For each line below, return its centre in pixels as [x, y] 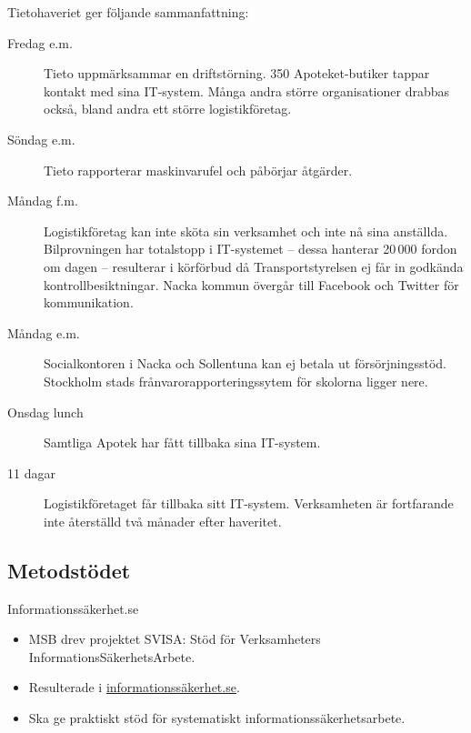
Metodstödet [69, 570]
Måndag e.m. [44, 332]
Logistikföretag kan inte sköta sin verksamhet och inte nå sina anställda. [246, 231]
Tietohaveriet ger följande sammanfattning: [128, 12]
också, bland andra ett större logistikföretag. [168, 109]
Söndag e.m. [41, 139]
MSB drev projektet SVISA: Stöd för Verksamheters [175, 639]
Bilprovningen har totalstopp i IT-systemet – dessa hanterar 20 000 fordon [251, 249]
